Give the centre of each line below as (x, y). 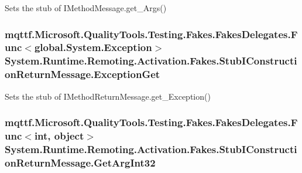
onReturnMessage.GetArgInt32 (80, 162)
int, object (59, 136)
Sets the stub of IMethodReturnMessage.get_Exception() (108, 96)
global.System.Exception (93, 47)
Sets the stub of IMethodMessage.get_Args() (86, 8)
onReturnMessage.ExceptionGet (83, 74)
